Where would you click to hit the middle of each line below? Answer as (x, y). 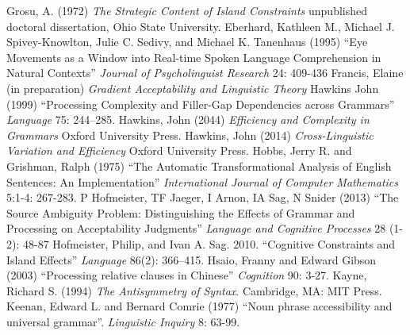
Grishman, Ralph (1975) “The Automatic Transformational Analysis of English (199, 166)
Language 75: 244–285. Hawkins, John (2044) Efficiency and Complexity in (188, 119)
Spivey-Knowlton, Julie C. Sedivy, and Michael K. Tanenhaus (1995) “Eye (187, 42)
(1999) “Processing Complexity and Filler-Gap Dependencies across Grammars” (201, 104)
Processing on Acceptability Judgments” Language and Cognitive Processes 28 (196, 228)
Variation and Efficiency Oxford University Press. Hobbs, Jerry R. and (179, 150)
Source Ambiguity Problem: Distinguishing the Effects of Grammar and (181, 212)
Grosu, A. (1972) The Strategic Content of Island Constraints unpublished (187, 10)
